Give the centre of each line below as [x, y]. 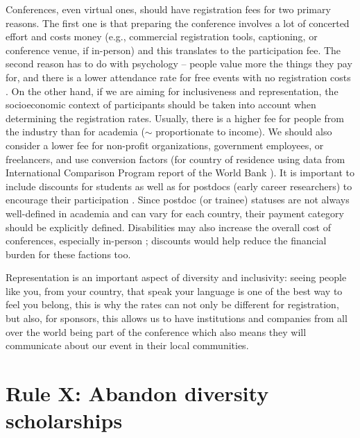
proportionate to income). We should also [244, 132]
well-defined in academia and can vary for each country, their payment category [175, 213]
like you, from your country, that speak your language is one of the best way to [174, 290]
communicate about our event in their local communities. [127, 345]
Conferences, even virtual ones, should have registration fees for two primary [168, 9]
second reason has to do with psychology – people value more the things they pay [179, 64]
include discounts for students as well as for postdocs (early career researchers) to [179, 186]
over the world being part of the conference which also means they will [156, 331]
